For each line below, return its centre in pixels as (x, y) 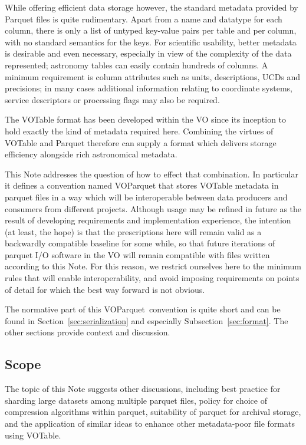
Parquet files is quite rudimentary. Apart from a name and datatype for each (144, 19)
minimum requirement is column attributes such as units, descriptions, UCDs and (153, 76)
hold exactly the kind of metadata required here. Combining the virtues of (139, 131)
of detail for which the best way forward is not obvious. (105, 289)
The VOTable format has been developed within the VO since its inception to (146, 119)
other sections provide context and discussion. (88, 332)
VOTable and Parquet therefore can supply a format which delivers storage (141, 142)
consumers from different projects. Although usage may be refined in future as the (153, 208)
